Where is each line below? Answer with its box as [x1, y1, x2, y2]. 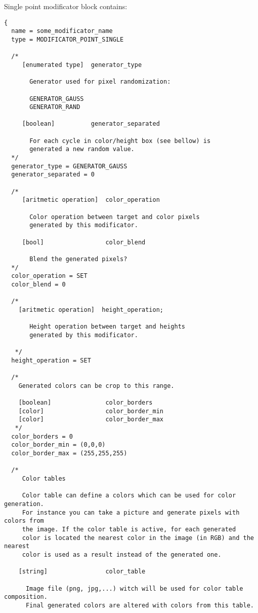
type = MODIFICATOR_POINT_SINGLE [11, 35, 124, 43]
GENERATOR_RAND [29, 103, 80, 111]
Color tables [22, 475, 66, 483]
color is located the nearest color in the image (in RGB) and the [22, 534, 254, 542]
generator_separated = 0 [11, 171, 95, 178]
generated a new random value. [29, 146, 135, 153]
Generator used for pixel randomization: [29, 78, 171, 86]
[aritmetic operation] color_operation [22, 196, 160, 204]
